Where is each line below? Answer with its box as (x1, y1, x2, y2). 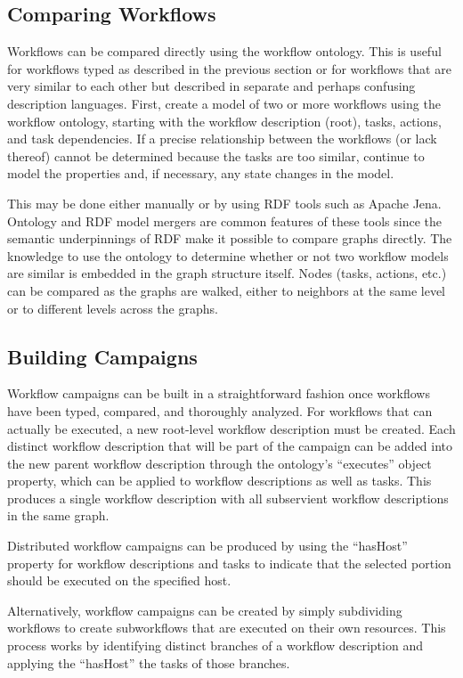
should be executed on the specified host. (7, 571, 231, 590)
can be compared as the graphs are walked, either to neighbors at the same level (7, 281, 445, 299)
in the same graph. (7, 506, 110, 525)
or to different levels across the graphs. (7, 298, 218, 317)
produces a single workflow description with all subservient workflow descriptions (7, 488, 449, 507)
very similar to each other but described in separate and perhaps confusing (7, 77, 416, 95)
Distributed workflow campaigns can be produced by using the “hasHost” (7, 536, 408, 555)
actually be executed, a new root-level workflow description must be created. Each (7, 419, 456, 437)
